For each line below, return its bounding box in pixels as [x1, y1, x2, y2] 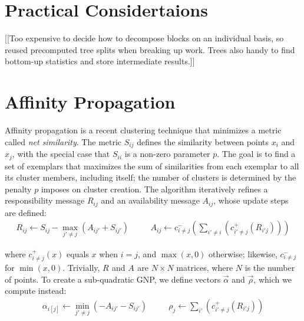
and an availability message [101, 194, 200, 207]
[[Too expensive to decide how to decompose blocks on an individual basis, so [5, 32, 284, 44]
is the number [244, 261, 295, 274]
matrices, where [176, 261, 233, 274]
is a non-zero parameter [124, 148, 210, 160]
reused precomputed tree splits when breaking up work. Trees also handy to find [5, 43, 295, 55]
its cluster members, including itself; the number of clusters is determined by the [5, 171, 296, 184]
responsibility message [5, 194, 85, 207]
